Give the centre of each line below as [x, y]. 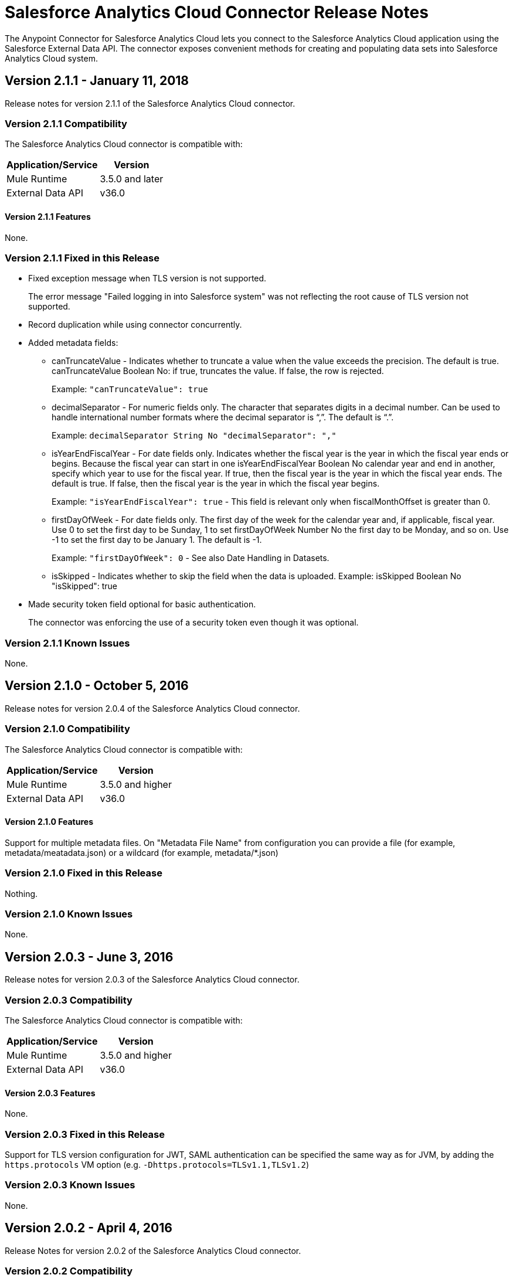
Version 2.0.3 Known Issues [70, 1185]
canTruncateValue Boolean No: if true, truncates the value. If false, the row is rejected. [218, 371]
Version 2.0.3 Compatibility [69, 1000]
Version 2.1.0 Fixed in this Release [84, 873]
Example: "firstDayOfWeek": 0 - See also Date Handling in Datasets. [191, 558]
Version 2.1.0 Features [49, 822]
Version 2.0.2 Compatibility [69, 1271]
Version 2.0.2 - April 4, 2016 [89, 1228]
